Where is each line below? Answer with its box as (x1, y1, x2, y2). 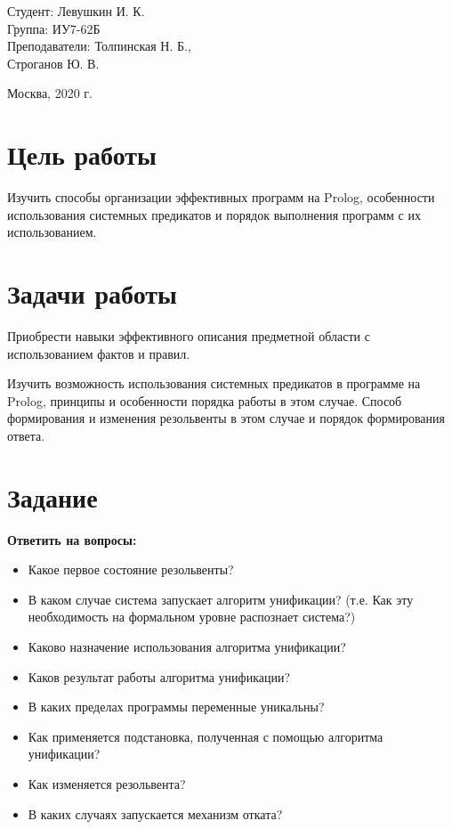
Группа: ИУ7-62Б (7, 19, 101, 37)
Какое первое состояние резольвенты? (28, 560, 234, 579)
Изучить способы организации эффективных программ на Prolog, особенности (7, 188, 435, 207)
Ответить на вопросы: (7, 530, 137, 549)
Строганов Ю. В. (7, 53, 100, 72)
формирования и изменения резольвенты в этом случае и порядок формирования (7, 409, 445, 427)
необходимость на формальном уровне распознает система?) (28, 607, 356, 626)
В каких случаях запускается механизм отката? (28, 804, 283, 823)
